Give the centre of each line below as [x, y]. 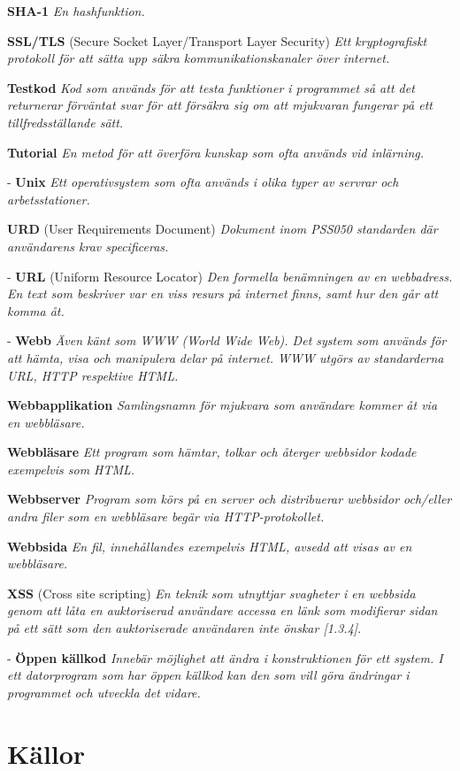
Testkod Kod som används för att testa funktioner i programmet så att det [211, 87]
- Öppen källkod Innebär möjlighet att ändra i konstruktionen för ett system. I [225, 657]
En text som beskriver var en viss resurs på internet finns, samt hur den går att [223, 293]
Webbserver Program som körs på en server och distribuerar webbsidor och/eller [230, 499]
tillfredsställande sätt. [65, 122]
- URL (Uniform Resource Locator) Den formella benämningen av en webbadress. [230, 276]
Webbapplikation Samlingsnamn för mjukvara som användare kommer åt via [222, 405]
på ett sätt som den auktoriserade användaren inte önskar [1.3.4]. [184, 628]
